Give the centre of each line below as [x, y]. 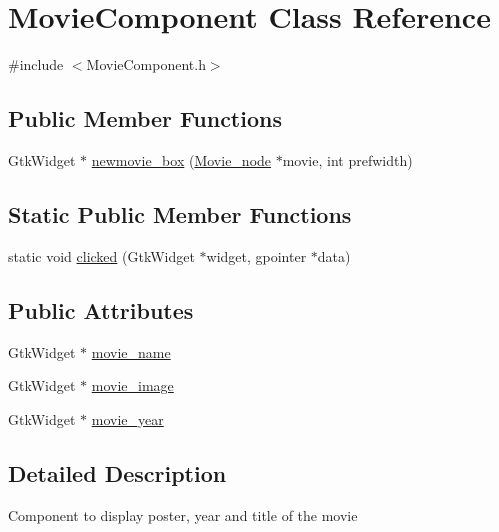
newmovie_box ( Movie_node [181, 159]
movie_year [127, 418]
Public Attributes [101, 309]
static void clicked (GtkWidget [101, 255]
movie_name [131, 351]
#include [36, 64]
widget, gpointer [256, 255]
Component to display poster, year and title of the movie [183, 514]
